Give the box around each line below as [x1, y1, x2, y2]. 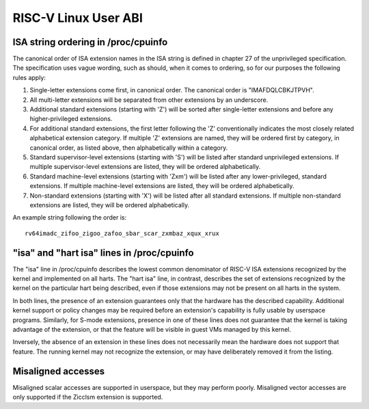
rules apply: [12, 73, 46, 81]
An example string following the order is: [12, 213, 126, 222]
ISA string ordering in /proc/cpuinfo [12, 36, 168, 48]
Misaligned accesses [12, 365, 105, 377]
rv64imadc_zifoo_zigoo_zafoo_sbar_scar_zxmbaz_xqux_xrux [25, 229, 220, 237]
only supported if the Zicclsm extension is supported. [12, 393, 163, 401]
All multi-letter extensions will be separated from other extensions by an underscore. [29, 96, 269, 104]
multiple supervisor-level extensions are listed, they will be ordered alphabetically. [29, 163, 261, 171]
